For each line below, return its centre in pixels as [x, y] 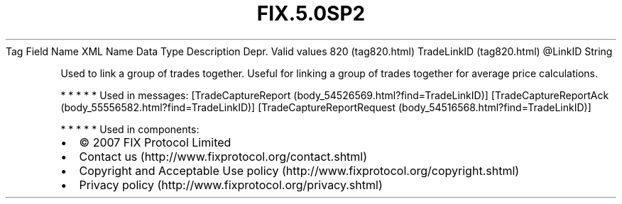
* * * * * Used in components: [130, 129]
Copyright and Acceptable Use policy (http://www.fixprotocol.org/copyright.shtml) [299, 170]
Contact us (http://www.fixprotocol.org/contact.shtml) [223, 156]
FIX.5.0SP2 [311, 13]
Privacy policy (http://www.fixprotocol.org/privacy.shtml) [231, 185]
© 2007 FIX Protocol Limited [155, 142]
